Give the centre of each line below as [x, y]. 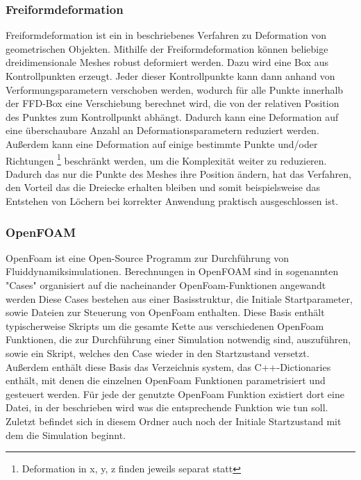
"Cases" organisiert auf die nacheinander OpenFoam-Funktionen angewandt [166, 285]
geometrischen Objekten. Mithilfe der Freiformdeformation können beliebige [167, 48]
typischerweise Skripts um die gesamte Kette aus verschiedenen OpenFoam [165, 325]
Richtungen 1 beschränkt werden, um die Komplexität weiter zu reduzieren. [166, 159]
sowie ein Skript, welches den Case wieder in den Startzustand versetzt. [158, 353]
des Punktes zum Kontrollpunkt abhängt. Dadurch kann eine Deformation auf [172, 116]
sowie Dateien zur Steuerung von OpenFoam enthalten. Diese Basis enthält [165, 312]
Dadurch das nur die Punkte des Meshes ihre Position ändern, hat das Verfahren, [178, 173]
